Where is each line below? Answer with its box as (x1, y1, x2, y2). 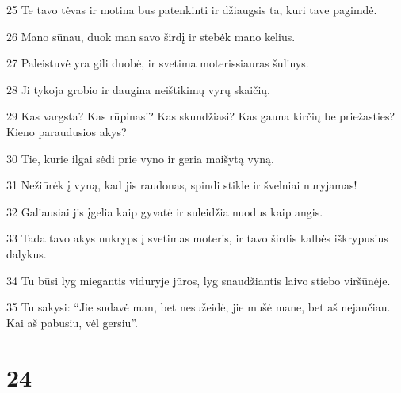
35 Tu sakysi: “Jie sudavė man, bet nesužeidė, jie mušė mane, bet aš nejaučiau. (6, 299, 391, 315)
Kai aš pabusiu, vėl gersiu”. (6, 314, 138, 330)
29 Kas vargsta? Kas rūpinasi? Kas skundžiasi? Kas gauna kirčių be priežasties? (6, 108, 395, 124)
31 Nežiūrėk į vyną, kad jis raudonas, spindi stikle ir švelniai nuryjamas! (6, 177, 357, 193)
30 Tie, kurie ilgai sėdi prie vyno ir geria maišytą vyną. (6, 150, 274, 166)
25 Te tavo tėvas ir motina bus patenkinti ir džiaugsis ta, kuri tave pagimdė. (6, 2, 377, 17)
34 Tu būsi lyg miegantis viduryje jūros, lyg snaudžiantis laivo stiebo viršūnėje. (6, 272, 391, 288)
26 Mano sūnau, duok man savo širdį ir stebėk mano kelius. (6, 28, 296, 44)
